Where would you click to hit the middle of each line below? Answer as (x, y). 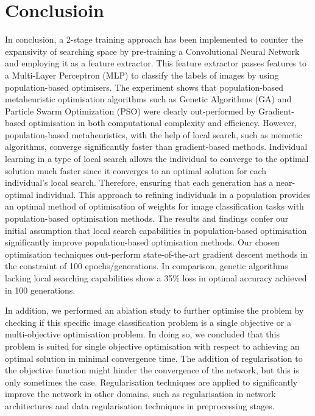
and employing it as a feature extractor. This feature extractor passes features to (156, 63)
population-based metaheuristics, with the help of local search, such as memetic (154, 134)
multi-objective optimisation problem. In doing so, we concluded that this (143, 334)
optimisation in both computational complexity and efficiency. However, (162, 123)
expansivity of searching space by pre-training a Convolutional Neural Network (152, 51)
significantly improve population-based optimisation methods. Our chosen (142, 242)
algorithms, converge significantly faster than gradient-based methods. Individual (156, 146)
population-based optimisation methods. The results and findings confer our (147, 218)
